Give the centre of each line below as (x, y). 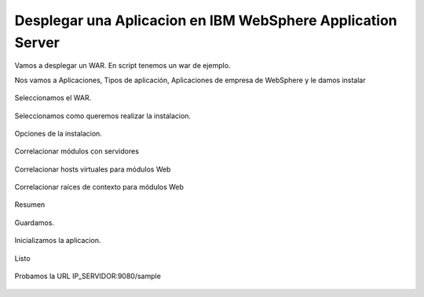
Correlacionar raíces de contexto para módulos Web (99, 187)
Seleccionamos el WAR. (53, 98)
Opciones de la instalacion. (58, 133)
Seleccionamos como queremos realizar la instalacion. (103, 116)
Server (37, 42)
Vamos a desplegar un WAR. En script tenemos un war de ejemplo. (122, 66)
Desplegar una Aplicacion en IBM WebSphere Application (206, 20)
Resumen (30, 205)
